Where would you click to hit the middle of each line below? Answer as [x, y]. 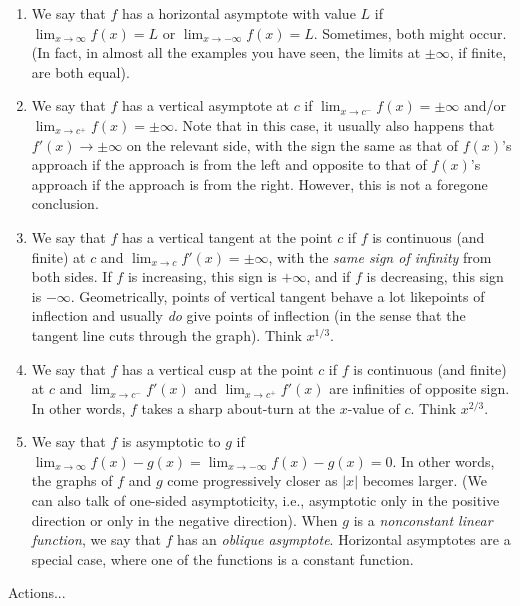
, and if [328, 276]
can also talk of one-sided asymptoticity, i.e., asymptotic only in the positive [265, 500]
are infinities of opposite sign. [419, 388]
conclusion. [65, 203]
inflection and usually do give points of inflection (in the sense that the [248, 315]
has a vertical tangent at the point [227, 236]
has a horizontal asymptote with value [238, 13]
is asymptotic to [171, 441]
